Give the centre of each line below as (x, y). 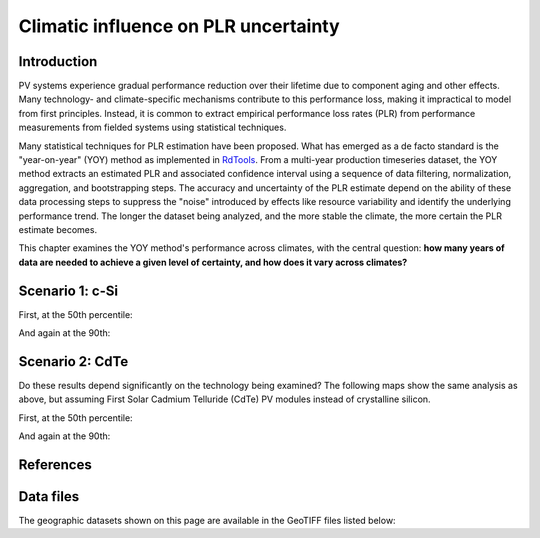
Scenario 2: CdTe (73, 361)
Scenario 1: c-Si (68, 290)
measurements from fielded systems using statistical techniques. (152, 127)
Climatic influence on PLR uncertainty (179, 26)
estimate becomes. (58, 229)
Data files (49, 496)
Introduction (58, 61)
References (55, 464)
